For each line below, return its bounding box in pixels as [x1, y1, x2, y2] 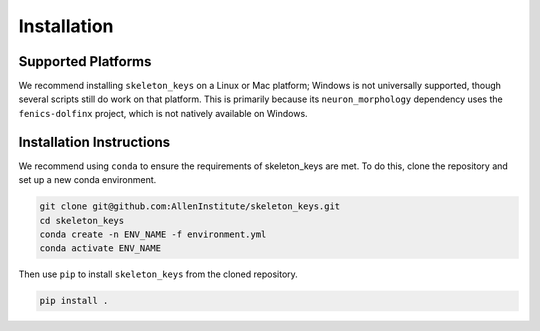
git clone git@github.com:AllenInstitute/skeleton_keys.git [39, 201, 341, 212]
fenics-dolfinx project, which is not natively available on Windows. [18, 107, 309, 119]
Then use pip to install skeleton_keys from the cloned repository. [18, 268, 299, 280]
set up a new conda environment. [18, 174, 157, 186]
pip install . [39, 295, 109, 307]
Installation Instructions [18, 133, 171, 150]
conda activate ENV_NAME [39, 243, 162, 254]
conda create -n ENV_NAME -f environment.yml [39, 228, 267, 240]
